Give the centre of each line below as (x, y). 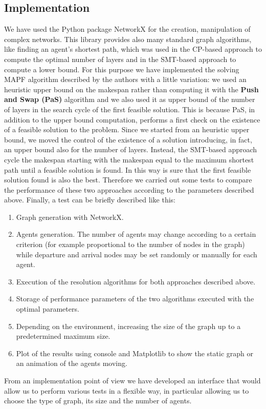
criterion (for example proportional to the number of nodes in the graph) (130, 244)
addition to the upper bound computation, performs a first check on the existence (132, 119)
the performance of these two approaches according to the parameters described (129, 189)
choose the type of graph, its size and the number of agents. (98, 401)
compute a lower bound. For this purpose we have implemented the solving (122, 69)
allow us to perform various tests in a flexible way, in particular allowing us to (127, 390)
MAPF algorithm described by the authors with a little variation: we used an (125, 79)
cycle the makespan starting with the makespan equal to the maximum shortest (129, 159)
